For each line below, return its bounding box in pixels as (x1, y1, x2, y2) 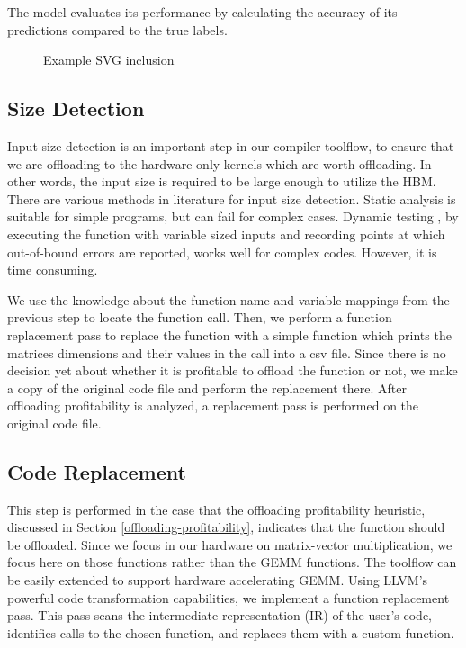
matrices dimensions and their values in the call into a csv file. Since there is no (7, 343, 446, 362)
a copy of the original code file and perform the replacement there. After (7, 378, 407, 397)
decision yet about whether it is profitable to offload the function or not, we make (7, 361, 458, 380)
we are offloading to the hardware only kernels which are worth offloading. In (7, 154, 432, 173)
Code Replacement (7, 457, 186, 485)
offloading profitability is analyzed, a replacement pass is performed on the (7, 396, 419, 415)
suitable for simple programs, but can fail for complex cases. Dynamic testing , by (7, 207, 459, 226)
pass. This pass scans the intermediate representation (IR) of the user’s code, (7, 606, 433, 625)
